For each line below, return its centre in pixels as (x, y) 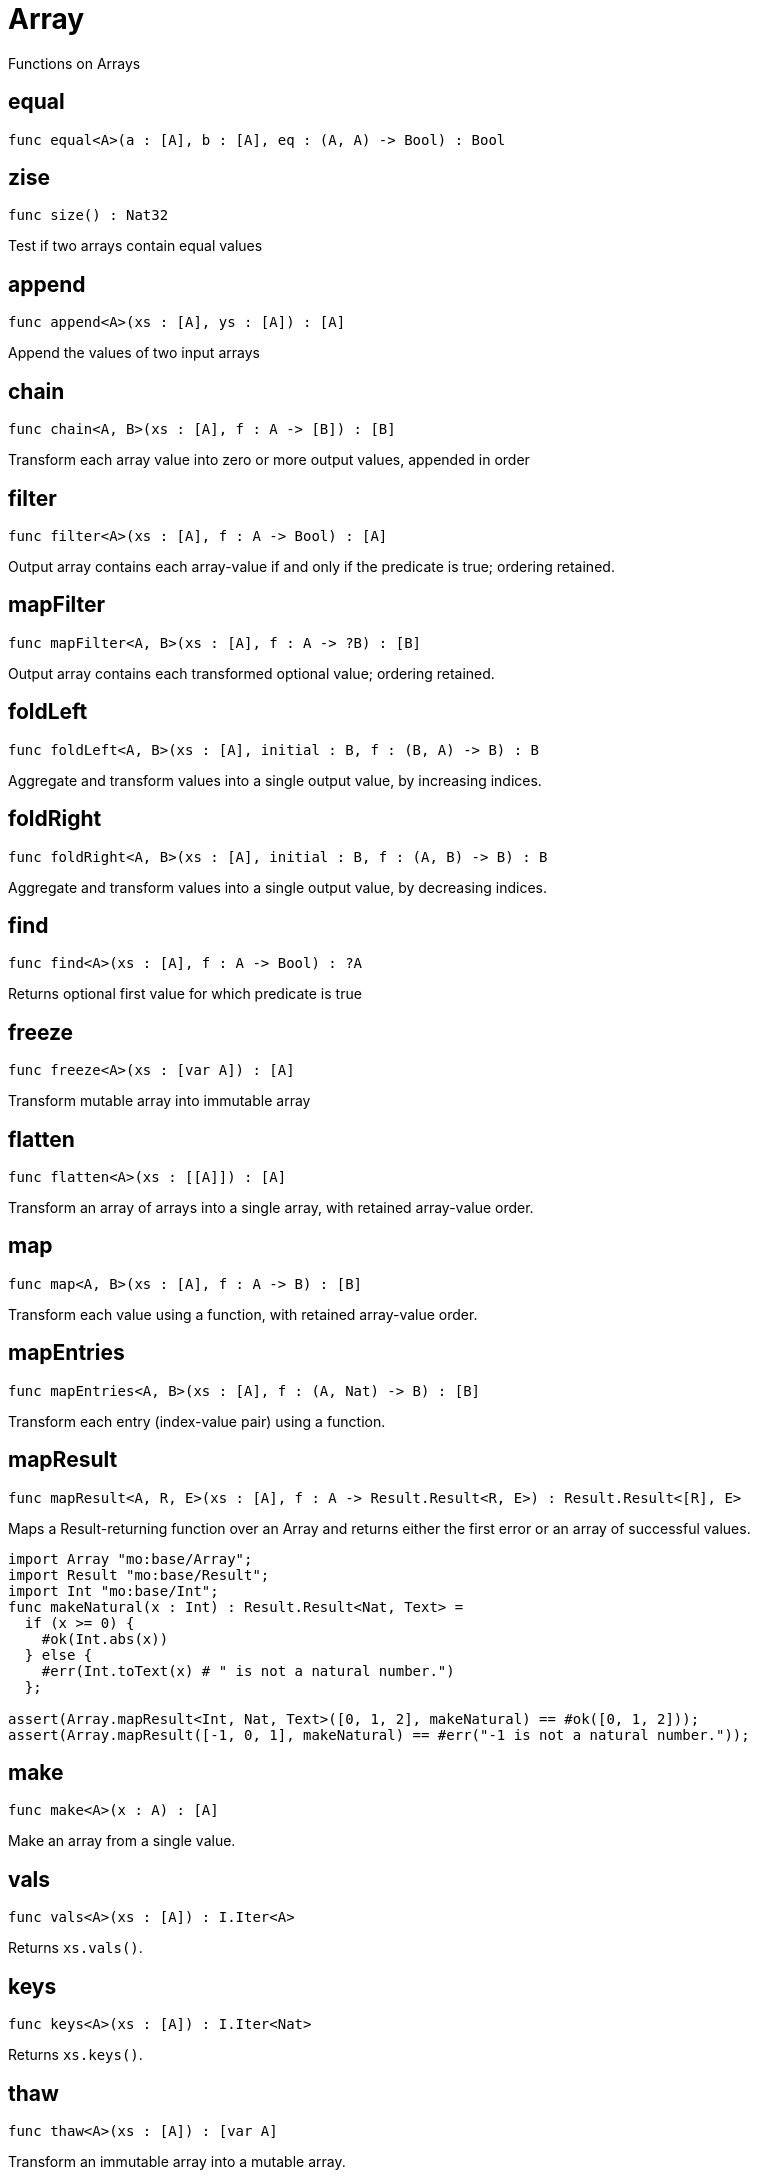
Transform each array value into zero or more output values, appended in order (269, 460)
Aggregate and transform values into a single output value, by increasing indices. (275, 780)
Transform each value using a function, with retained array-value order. (243, 1314)
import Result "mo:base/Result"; (139, 1574)
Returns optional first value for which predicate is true (185, 994)
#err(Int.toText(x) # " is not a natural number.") (248, 1670)
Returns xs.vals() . (75, 1948)
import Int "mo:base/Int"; (113, 1590)
